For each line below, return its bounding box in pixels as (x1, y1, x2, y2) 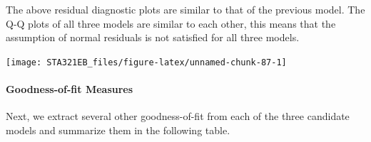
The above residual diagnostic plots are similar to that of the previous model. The (6, 2, 365, 16)
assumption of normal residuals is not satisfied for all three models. (6, 30, 300, 45)
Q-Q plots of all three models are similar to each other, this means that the (6, 16, 336, 31)
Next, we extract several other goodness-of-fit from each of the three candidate (6, 109, 350, 124)
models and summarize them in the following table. (6, 122, 230, 137)
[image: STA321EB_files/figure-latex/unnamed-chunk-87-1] (6, 57, 287, 67)
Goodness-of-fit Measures (6, 82, 133, 97)
